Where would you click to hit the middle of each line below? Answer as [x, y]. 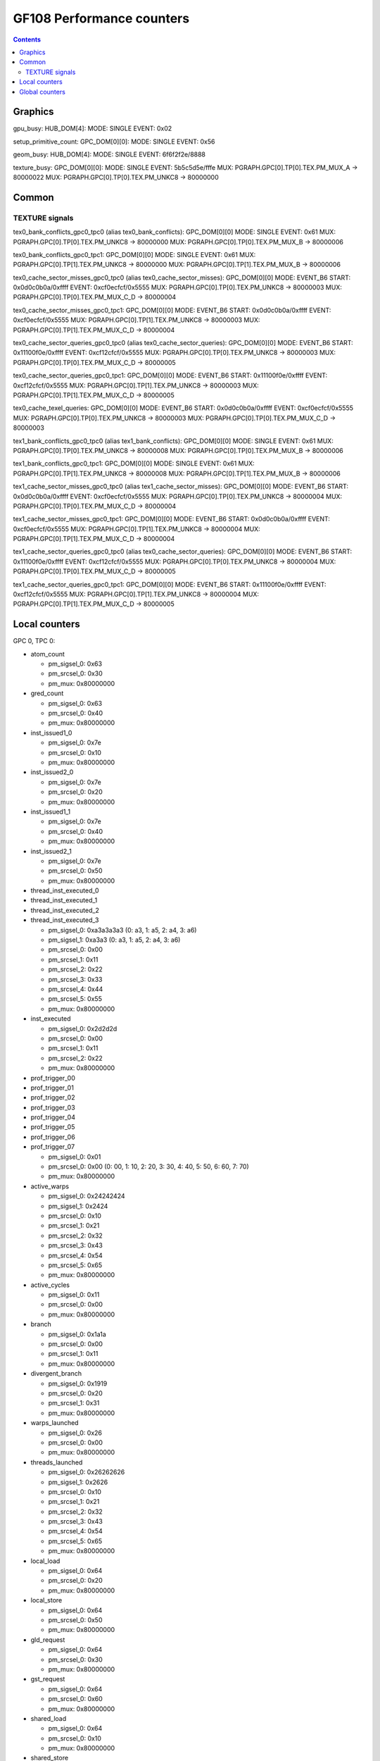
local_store [46, 1600]
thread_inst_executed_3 [65, 920]
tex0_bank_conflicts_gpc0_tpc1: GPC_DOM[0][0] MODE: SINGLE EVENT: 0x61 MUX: [134, 254]
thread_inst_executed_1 [64, 900]
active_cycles [50, 1285]
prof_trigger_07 [53, 1147]
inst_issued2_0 [52, 772]
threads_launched [57, 1462]
